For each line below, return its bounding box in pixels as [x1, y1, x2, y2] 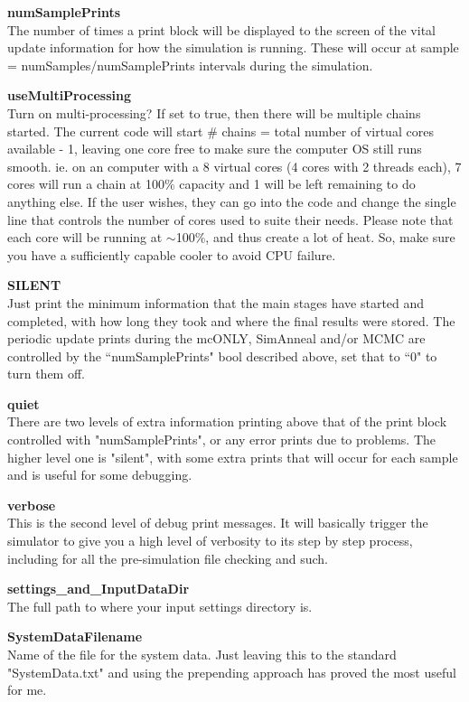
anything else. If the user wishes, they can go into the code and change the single [7, 192, 456, 211]
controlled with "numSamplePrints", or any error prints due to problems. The [7, 430, 436, 449]
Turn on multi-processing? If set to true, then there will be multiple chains [7, 103, 421, 122]
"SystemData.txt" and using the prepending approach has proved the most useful [7, 662, 456, 681]
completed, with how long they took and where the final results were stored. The [7, 311, 455, 330]
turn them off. [7, 364, 85, 383]
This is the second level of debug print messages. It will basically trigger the [7, 513, 428, 532]
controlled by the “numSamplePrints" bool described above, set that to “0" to [7, 346, 437, 365]
